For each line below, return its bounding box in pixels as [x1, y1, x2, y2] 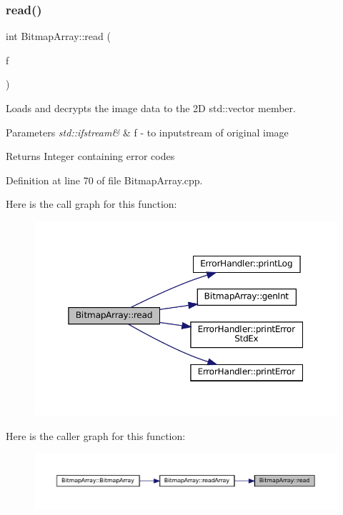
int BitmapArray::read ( [6, 29, 111, 44]
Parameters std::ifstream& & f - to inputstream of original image [6, 124, 289, 139]
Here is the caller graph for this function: [6, 428, 186, 443]
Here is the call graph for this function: [6, 196, 177, 211]
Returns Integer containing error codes [6, 149, 175, 164]
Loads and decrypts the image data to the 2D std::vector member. [6, 101, 296, 115]
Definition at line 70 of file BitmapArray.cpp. [6, 172, 203, 187]
